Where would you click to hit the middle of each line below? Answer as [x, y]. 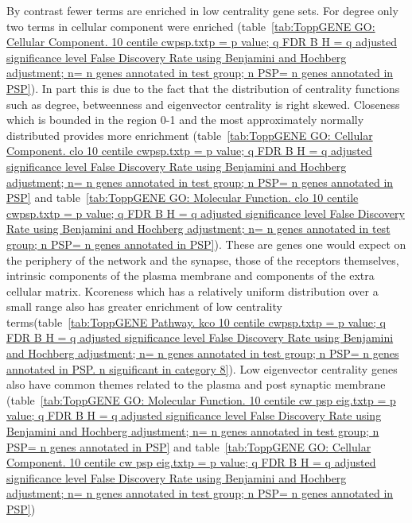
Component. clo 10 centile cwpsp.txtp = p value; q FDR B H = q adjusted [189, 151]
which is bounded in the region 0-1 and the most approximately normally [185, 120]
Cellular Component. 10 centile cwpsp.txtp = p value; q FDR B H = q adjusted [202, 42]
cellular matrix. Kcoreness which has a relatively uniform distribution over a [192, 291]
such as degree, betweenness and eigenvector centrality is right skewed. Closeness [203, 104]
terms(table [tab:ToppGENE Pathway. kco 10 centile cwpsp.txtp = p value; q [196, 322]
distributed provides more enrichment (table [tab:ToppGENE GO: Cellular [190, 135]
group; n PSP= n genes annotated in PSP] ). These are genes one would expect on [206, 244]
